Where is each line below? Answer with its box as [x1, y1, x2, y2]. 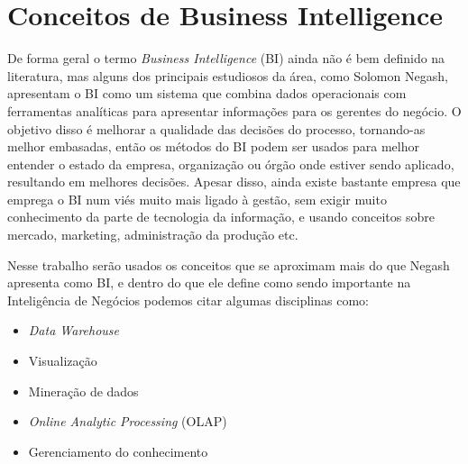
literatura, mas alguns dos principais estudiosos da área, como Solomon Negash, [7, 66, 448, 85]
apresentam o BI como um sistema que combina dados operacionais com [7, 84, 407, 103]
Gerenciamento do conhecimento [28, 441, 208, 460]
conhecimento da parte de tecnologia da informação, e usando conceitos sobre [7, 207, 435, 226]
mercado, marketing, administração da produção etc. [7, 225, 298, 244]
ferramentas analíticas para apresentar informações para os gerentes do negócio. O [7, 101, 462, 120]
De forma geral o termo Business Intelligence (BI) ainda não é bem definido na [7, 49, 445, 68]
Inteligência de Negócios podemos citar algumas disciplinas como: [7, 290, 369, 309]
